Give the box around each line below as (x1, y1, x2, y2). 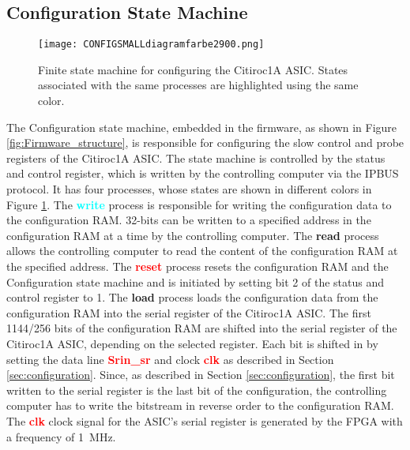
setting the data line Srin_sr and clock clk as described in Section (6, 351, 334, 367)
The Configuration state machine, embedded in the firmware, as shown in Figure (6, 118, 397, 135)
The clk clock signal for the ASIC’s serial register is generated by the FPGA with (6, 412, 403, 429)
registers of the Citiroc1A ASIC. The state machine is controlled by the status (6, 149, 386, 166)
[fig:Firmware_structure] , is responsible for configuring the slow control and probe (6, 134, 404, 151)
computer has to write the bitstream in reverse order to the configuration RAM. (6, 397, 394, 414)
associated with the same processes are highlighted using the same (38, 77, 359, 93)
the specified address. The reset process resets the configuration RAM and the (6, 257, 389, 274)
